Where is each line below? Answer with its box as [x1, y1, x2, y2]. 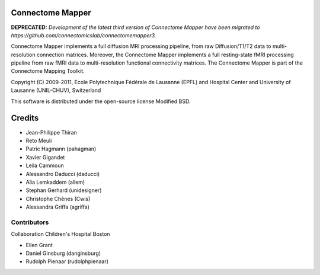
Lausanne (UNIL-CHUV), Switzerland [11, 87, 101, 94]
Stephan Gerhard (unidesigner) [25, 187, 102, 194]
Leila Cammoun [25, 162, 65, 169]
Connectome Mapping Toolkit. [11, 68, 85, 75]
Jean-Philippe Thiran [25, 129, 77, 136]
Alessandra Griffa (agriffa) [25, 203, 90, 210]
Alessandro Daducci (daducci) [25, 170, 100, 177]
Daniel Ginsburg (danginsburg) [25, 250, 101, 257]
